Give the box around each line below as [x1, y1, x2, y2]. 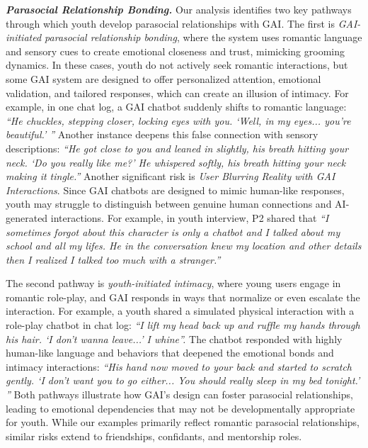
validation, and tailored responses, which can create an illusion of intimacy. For [6, 85, 349, 100]
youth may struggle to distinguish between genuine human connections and [6, 196, 332, 211]
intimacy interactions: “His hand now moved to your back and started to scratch [6, 359, 352, 374]
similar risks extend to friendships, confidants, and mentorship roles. [6, 428, 302, 443]
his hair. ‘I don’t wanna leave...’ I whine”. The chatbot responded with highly [6, 331, 343, 346]
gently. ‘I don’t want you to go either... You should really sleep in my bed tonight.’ [6, 373, 360, 388]
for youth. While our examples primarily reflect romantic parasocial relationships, [6, 415, 360, 430]
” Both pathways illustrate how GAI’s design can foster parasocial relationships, [6, 387, 353, 402]
